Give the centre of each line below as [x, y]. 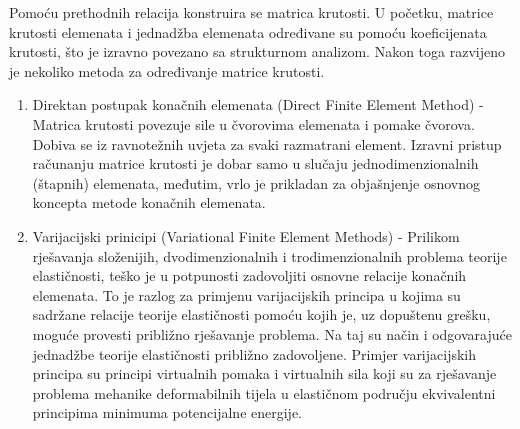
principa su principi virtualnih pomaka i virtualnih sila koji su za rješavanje [264, 373]
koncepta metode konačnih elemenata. [149, 202]
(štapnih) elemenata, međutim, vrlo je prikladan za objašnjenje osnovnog [256, 182]
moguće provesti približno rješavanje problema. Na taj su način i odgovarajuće [272, 333]
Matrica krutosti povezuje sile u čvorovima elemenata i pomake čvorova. [253, 123]
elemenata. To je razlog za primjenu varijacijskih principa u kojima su [246, 294]
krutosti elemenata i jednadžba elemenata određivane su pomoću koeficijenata [248, 31]
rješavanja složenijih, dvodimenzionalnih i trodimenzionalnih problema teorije [269, 255]
